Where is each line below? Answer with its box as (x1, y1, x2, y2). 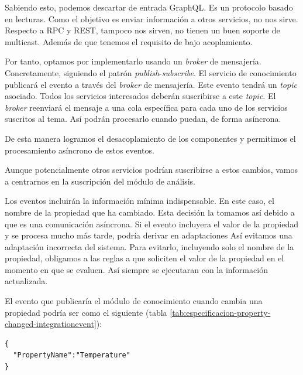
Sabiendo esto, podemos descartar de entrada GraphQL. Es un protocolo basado (5, 1, 293, 13)
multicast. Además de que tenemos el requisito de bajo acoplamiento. (5, 35, 253, 47)
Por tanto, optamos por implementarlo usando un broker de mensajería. (5, 55, 261, 67)
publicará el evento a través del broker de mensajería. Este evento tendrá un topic (5, 78, 297, 90)
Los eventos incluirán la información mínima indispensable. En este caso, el (5, 195, 274, 207)
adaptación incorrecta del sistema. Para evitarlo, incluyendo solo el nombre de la (5, 240, 294, 253)
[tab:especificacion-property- (170, 306, 271, 318)
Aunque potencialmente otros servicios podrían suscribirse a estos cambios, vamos (5, 163, 298, 176)
